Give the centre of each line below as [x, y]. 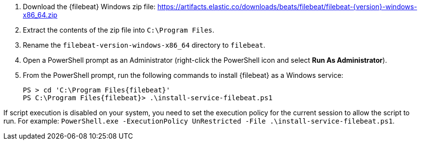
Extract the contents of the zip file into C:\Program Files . [119, 30]
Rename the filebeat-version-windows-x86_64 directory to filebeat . [144, 45]
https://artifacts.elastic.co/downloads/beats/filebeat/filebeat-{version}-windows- [287, 7]
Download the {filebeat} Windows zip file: [89, 7]
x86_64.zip [40, 15]
